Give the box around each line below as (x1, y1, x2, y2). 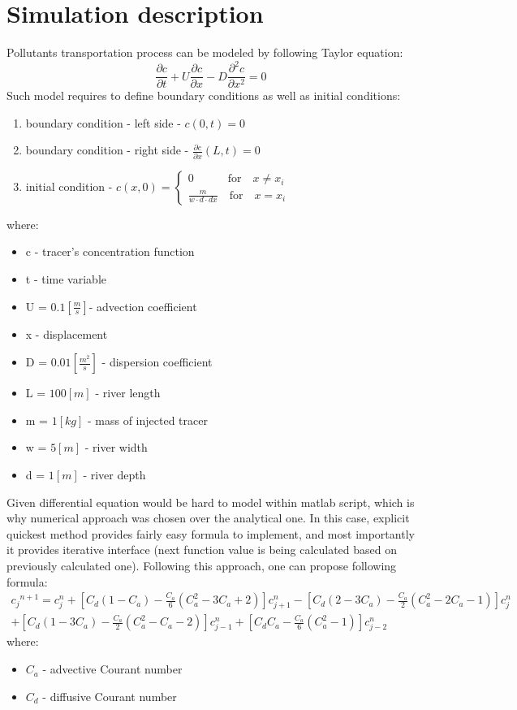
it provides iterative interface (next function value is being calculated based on (6, 541, 398, 558)
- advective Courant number (42, 660, 183, 678)
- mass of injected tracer (87, 411, 208, 428)
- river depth (83, 465, 146, 483)
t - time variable (25, 270, 106, 287)
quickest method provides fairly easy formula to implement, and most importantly (6, 525, 415, 542)
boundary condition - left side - (25, 114, 181, 131)
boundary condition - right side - (25, 141, 189, 158)
